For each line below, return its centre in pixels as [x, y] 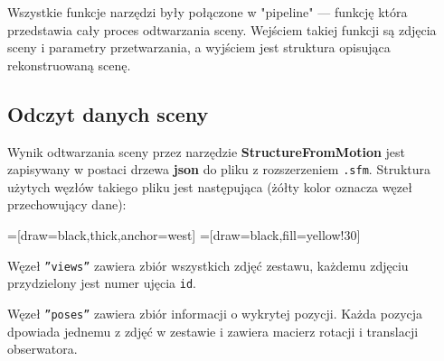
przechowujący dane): [67, 204]
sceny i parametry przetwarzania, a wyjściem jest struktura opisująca [199, 47]
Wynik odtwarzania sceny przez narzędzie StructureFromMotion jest [207, 151]
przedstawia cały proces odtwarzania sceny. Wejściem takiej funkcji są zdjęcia [222, 29]
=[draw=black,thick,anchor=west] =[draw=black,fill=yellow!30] [184, 235]
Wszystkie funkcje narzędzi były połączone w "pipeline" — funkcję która [208, 12]
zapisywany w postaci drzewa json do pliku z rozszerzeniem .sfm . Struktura [219, 169]
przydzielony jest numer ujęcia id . [102, 283]
